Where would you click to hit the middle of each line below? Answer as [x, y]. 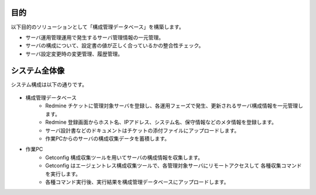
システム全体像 [38, 70]
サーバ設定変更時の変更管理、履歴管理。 [74, 54]
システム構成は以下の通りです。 [49, 84]
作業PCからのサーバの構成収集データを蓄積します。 [107, 138]
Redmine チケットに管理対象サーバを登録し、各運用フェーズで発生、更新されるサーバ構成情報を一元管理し [174, 106]
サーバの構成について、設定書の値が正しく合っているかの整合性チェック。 [115, 46]
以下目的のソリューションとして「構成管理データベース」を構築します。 [97, 27]
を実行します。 [63, 174]
